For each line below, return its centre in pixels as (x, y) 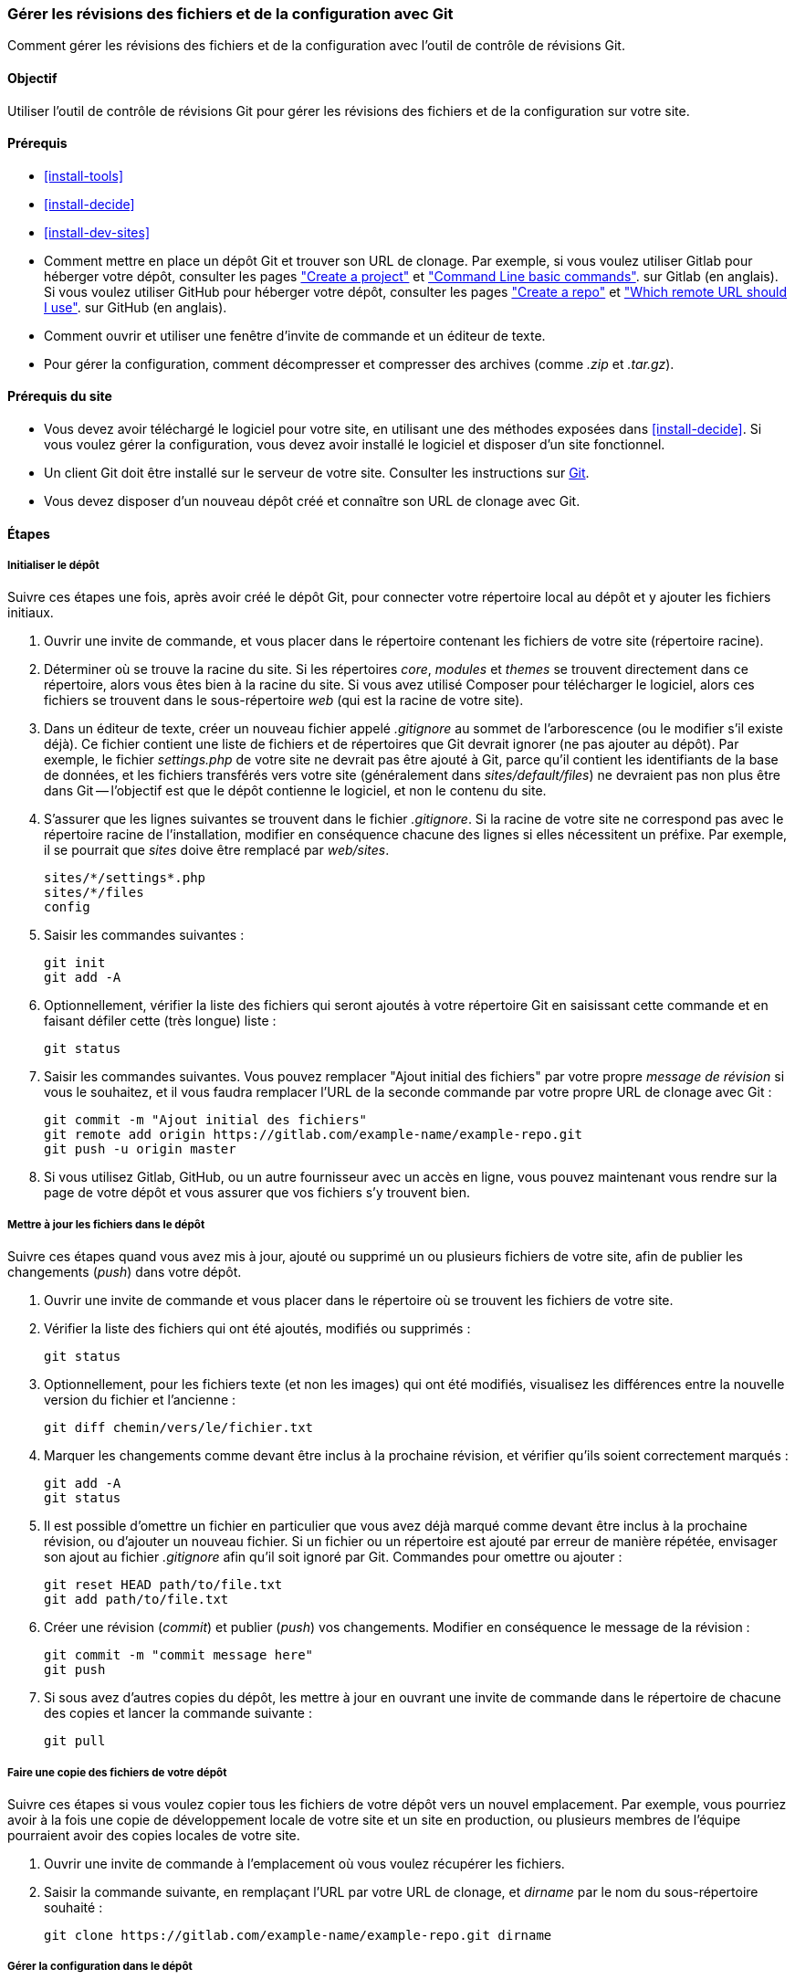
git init (75, 963)
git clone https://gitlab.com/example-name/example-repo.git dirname (298, 1935)
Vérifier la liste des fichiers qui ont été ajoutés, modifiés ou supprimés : (257, 1329)
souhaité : (73, 1907)
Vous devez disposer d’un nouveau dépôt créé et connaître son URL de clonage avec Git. (312, 501)
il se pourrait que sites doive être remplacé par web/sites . (217, 850)
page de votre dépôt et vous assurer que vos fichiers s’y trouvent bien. (257, 1193)
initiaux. (31, 613)
